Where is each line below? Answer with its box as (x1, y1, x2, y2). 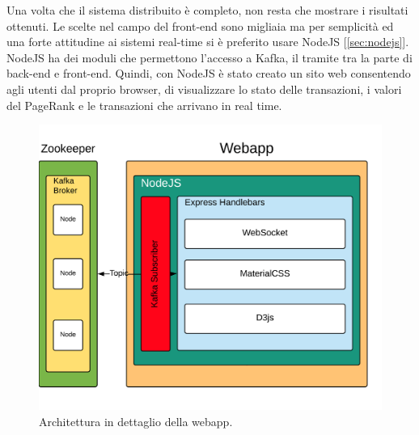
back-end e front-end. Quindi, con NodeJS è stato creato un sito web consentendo (6, 65, 411, 82)
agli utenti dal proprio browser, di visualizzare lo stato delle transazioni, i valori (6, 80, 402, 97)
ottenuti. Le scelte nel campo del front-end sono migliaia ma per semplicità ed (6, 17, 394, 34)
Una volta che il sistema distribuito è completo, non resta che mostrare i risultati (6, 2, 408, 18)
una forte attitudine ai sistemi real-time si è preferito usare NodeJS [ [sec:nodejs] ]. (6, 33, 409, 50)
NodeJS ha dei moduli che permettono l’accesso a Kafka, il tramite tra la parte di (6, 49, 413, 65)
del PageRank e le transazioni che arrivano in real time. (6, 96, 282, 113)
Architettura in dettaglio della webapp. (39, 412, 233, 429)
